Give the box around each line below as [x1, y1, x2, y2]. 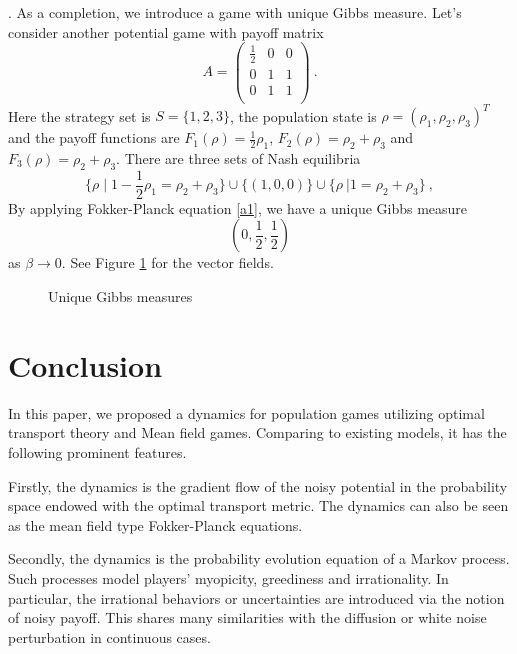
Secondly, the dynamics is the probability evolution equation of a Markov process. [8, 548, 510, 569]
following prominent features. [8, 441, 187, 462]
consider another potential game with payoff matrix [8, 21, 324, 42]
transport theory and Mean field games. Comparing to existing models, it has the [8, 422, 507, 443]
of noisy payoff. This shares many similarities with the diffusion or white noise [8, 607, 487, 628]
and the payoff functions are [8, 127, 180, 148]
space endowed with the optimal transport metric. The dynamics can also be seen [8, 495, 509, 516]
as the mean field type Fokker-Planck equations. [8, 514, 303, 535]
